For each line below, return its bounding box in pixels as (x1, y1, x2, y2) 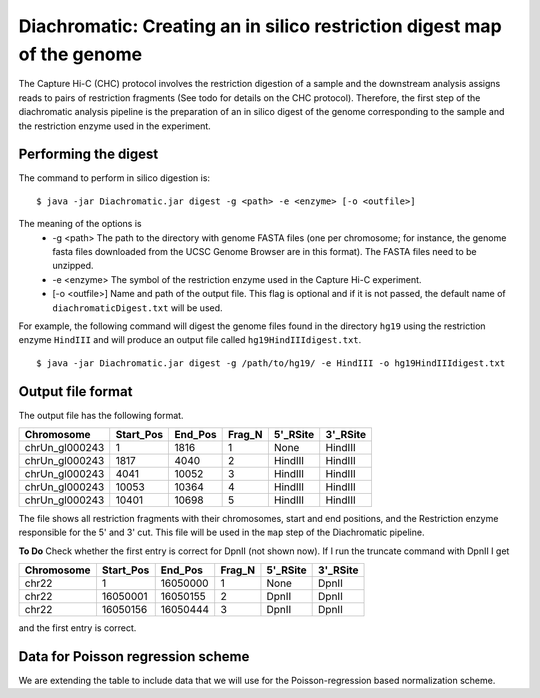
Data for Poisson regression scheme (18, 648, 250, 665)
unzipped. (52, 260, 94, 272)
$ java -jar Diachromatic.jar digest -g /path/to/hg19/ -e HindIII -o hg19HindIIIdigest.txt (36, 357, 506, 369)
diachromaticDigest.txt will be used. (52, 301, 224, 314)
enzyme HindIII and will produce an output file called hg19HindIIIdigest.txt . (18, 334, 362, 346)
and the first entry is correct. (18, 622, 137, 634)
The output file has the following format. (18, 409, 184, 421)
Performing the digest (18, 146, 159, 163)
